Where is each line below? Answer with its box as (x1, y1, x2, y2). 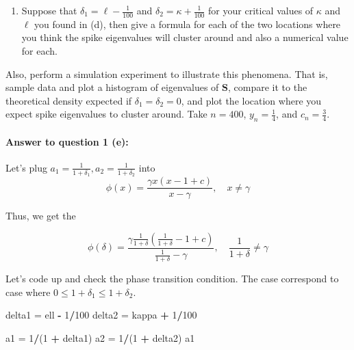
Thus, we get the (5, 208, 76, 223)
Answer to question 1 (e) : (5, 134, 129, 148)
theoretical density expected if (5, 93, 132, 107)
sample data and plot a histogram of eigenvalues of (5, 80, 219, 94)
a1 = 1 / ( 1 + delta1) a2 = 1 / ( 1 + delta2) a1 (5, 330, 195, 345)
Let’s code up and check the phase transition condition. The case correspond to (5, 271, 339, 286)
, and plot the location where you (181, 93, 322, 107)
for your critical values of (208, 3, 314, 17)
